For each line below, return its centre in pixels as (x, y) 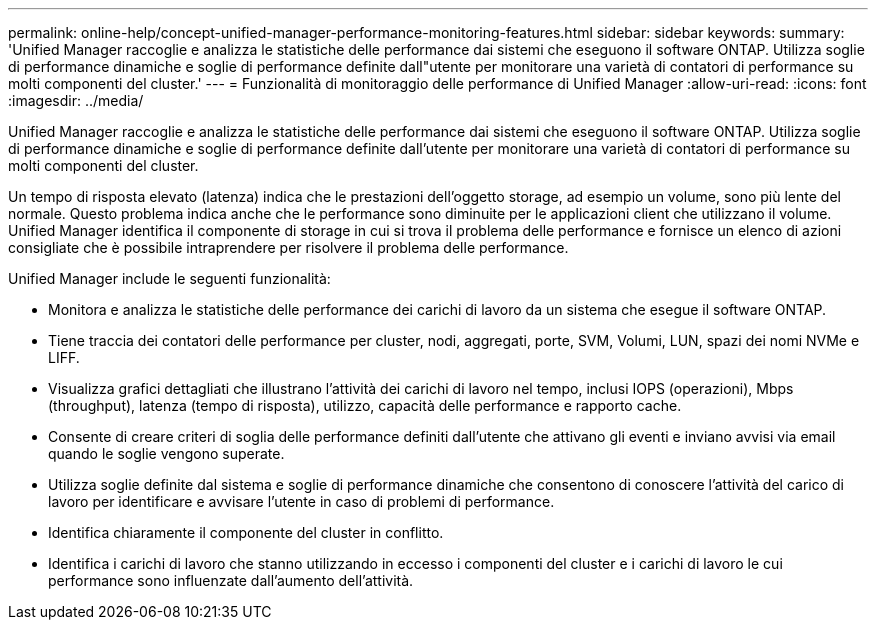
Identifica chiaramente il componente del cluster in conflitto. (246, 532)
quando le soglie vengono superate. (166, 453)
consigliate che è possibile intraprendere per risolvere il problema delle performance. (288, 247)
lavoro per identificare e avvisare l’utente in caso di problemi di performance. (301, 501)
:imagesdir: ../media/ (76, 100)
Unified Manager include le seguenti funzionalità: (169, 278)
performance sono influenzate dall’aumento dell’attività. (231, 580)
